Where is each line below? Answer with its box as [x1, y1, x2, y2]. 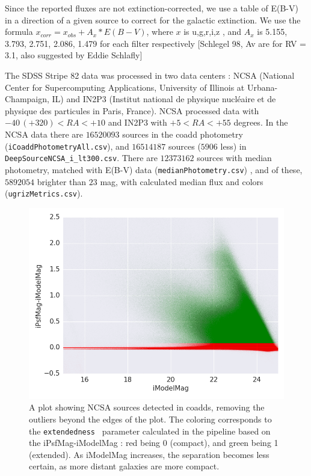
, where [146, 25, 173, 38]
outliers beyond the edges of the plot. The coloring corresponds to [29, 412, 272, 425]
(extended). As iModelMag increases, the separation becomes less [29, 448, 269, 460]
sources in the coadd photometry [122, 127, 243, 140]
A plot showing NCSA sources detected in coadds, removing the [29, 401, 265, 413]
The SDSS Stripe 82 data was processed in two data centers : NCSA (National [5, 69, 295, 81]
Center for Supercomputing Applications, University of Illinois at [5, 81, 245, 93]
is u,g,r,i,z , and [183, 25, 242, 38]
